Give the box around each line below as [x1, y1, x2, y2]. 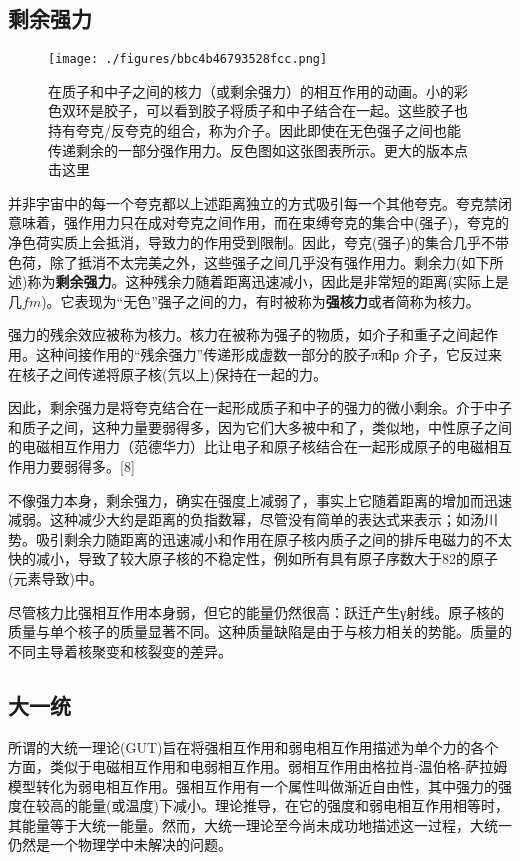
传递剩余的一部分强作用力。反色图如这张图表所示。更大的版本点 [48, 139, 468, 160]
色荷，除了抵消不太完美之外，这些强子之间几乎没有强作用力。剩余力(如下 [8, 251, 490, 272]
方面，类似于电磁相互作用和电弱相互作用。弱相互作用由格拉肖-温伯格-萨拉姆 [8, 756, 508, 777]
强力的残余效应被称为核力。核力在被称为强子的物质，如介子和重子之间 [8, 324, 470, 345]
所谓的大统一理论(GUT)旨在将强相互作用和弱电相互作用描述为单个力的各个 [8, 736, 499, 757]
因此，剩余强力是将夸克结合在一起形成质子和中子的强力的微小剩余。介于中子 [8, 397, 512, 418]
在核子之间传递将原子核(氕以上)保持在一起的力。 [8, 363, 327, 384]
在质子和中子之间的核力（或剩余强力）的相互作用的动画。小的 [48, 80, 454, 101]
